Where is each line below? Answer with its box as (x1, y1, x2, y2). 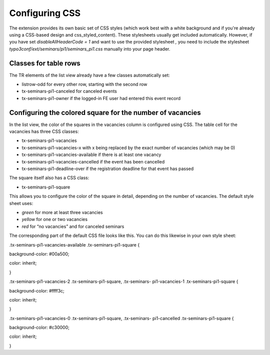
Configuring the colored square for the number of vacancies (9, 108, 201, 117)
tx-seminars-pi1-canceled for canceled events (21, 88, 117, 94)
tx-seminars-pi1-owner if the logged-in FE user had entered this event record (21, 95, 181, 101)
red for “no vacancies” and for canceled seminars (21, 223, 124, 229)
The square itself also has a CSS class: (9, 175, 89, 181)
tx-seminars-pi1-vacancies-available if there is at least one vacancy (21, 151, 161, 157)
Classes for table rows (9, 59, 81, 67)
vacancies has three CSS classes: (9, 128, 79, 134)
